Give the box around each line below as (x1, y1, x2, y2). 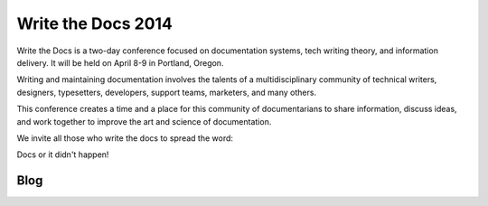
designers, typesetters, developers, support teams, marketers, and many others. (16, 87, 316, 98)
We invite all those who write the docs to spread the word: (16, 132, 234, 144)
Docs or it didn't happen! (16, 149, 109, 160)
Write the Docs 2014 (16, 14, 174, 33)
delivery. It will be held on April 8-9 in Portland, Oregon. (16, 57, 224, 68)
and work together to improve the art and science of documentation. (16, 116, 272, 126)
